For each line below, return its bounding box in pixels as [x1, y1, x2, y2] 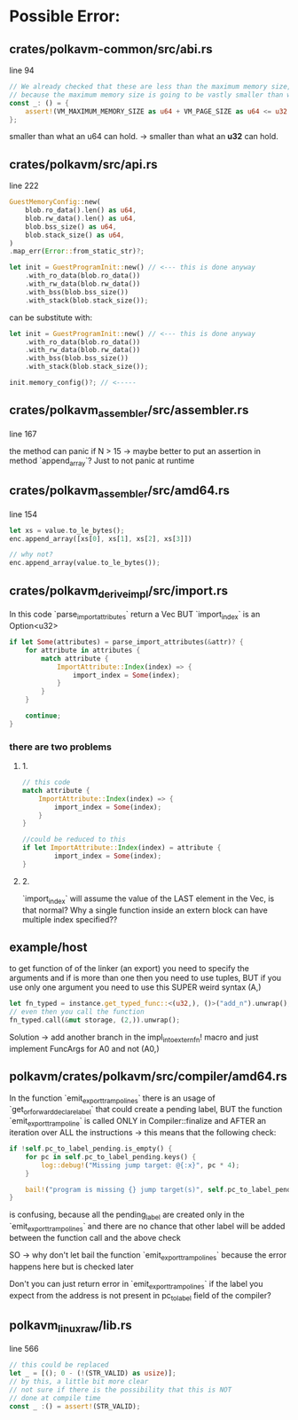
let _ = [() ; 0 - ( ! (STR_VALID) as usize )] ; [9, 1369, 176, 1378]
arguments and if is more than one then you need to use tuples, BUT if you [9, 973, 282, 984]
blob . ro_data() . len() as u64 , [25, 206, 137, 215]
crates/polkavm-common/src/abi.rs [9, 42, 213, 57]
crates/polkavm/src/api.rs [9, 157, 158, 172]
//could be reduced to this [21, 836, 126, 844]
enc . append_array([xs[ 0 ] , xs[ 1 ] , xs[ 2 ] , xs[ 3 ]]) [9, 534, 192, 543]
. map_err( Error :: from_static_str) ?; [9, 247, 145, 256]
